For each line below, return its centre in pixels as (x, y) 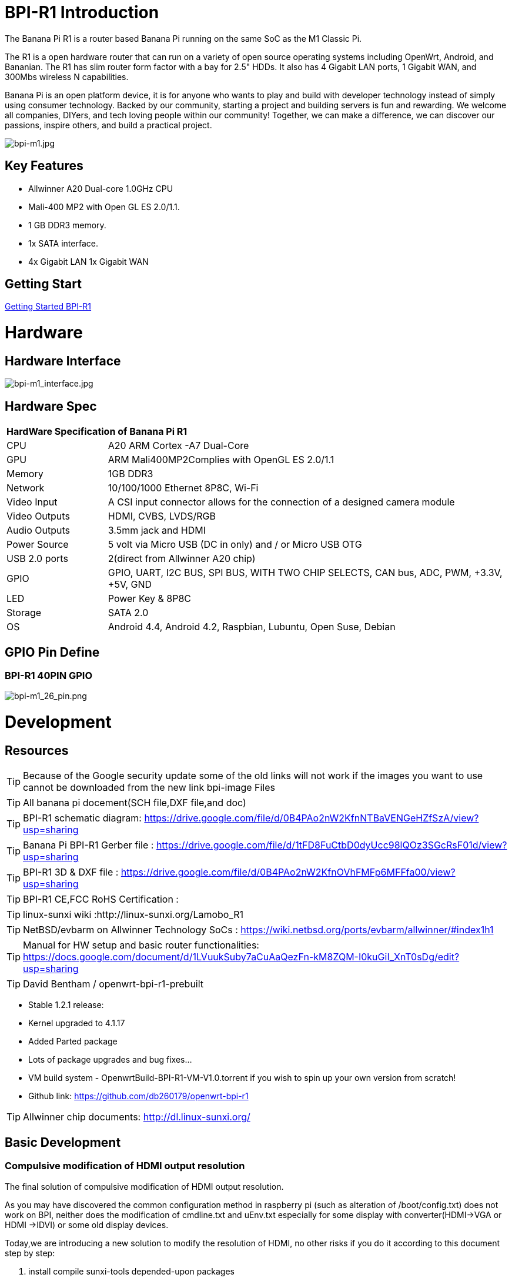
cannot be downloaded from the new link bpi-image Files (149, 788)
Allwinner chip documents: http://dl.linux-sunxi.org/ (137, 1117)
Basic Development (63, 1142)
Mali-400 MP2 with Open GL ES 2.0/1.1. (104, 207)
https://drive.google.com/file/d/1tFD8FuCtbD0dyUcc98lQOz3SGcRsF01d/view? (332, 845)
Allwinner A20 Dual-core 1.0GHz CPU (101, 188)
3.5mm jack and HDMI (157, 530)
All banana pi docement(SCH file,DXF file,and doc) (135, 803)
